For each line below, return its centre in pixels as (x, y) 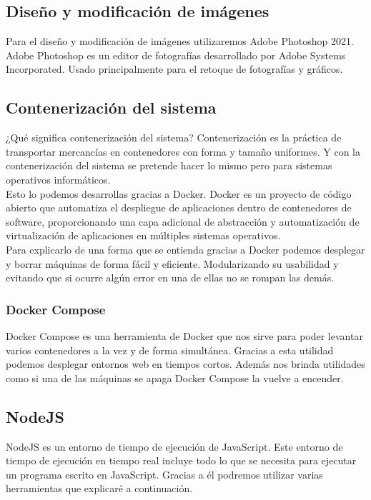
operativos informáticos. (58, 179)
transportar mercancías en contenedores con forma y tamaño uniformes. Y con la (183, 151)
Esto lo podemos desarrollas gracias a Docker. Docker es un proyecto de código (179, 193)
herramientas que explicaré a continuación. (99, 488)
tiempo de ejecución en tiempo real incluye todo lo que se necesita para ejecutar (181, 460)
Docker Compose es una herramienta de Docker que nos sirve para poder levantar (184, 335)
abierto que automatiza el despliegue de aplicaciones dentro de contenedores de (179, 207)
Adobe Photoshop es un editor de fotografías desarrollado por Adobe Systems (176, 55)
